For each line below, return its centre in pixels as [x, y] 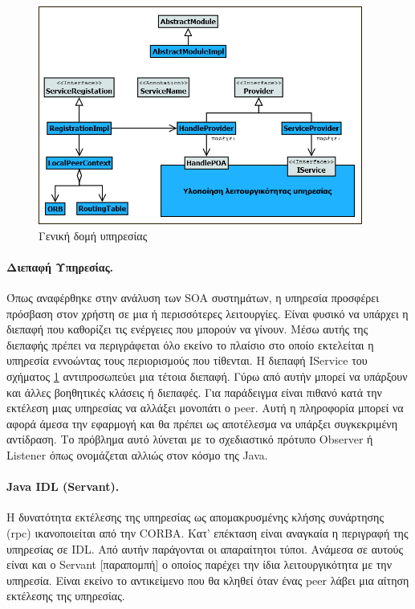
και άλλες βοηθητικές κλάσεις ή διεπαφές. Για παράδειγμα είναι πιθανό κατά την [194, 392]
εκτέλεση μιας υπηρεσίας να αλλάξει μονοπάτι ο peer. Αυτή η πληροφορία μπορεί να [205, 408]
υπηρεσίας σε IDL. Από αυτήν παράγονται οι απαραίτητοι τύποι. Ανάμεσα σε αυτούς [205, 548]
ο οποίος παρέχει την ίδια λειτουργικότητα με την [277, 564]
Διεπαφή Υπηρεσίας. [60, 266]
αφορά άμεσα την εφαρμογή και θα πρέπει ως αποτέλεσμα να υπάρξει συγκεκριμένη [202, 423]
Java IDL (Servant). [63, 486]
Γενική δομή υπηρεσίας [93, 235]
